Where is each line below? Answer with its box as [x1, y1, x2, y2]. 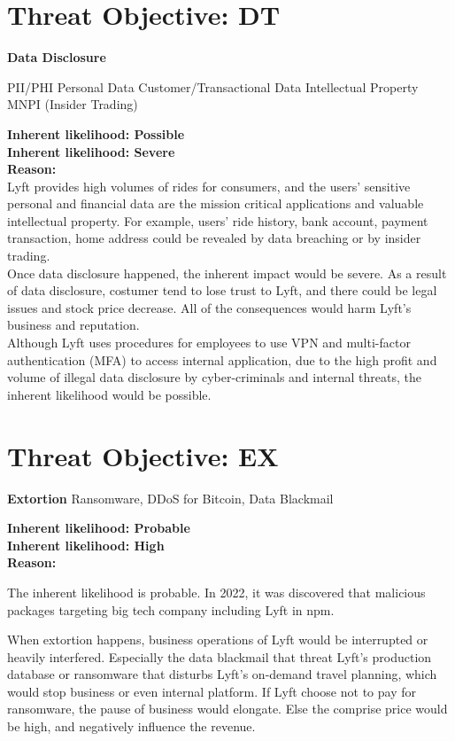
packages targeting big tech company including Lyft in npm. [7, 600, 335, 619]
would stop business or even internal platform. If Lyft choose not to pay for [7, 682, 416, 700]
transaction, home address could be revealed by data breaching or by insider [7, 229, 421, 247]
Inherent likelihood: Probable [7, 519, 190, 537]
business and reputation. [7, 316, 140, 334]
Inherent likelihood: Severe [7, 142, 175, 160]
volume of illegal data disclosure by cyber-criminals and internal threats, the [7, 368, 421, 386]
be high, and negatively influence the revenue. [7, 717, 256, 736]
